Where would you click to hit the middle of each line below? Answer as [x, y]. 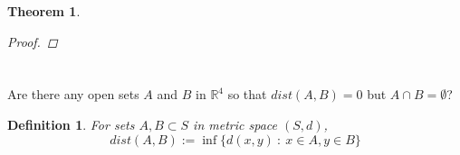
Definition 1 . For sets [71, 124]
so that [247, 94]
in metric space [235, 124]
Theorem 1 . [44, 11]
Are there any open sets [73, 94]
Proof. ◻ [33, 41]
